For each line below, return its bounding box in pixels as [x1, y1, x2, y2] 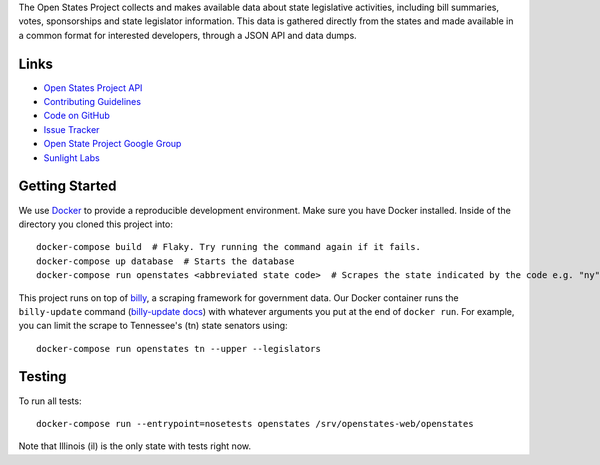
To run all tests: [18, 395, 82, 407]
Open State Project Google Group [43, 138, 182, 150]
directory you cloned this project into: [18, 218, 174, 230]
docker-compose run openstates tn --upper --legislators [36, 343, 322, 354]
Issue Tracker [43, 123, 100, 135]
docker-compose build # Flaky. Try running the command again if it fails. [36, 241, 422, 253]
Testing [18, 368, 67, 385]
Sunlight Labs [43, 151, 100, 164]
